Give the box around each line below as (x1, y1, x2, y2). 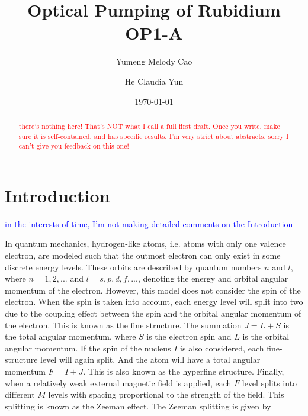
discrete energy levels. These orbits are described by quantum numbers (5, 260, 262, 273)
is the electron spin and (146, 330, 232, 343)
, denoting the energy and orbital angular (137, 272, 288, 285)
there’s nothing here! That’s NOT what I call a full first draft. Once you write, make (18, 121, 280, 131)
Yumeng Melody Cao (115, 55, 192, 67)
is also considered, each (180, 341, 264, 354)
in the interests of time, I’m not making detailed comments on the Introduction (5, 217, 293, 230)
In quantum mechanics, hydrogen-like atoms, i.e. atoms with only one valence (5, 237, 286, 250)
